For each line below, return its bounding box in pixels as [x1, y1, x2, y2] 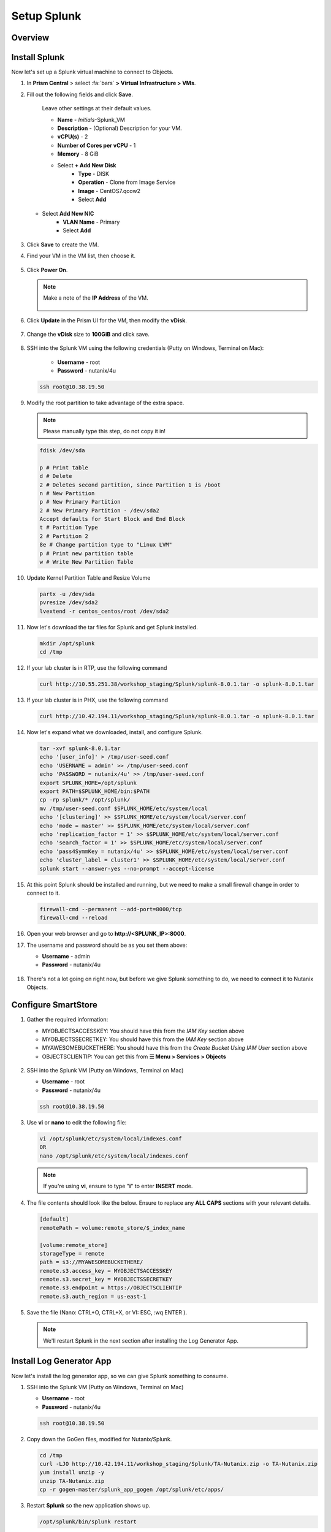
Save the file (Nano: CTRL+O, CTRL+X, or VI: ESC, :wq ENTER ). [26, 1308, 187, 1316]
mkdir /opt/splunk [39, 640, 95, 647]
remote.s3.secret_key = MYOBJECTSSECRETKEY [39, 1276, 173, 1283]
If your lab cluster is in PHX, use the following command [26, 696, 169, 704]
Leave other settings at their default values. [42, 105, 152, 112]
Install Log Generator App [11, 1356, 112, 1367]
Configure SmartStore [11, 999, 97, 1011]
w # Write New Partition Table [39, 558, 134, 566]
